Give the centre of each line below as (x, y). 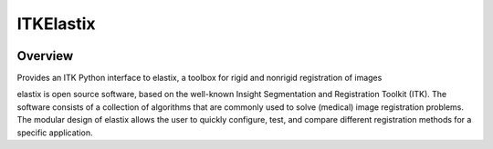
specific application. (55, 133)
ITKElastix (56, 24)
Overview (45, 56)
